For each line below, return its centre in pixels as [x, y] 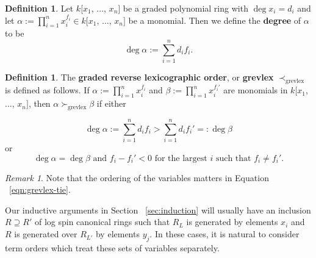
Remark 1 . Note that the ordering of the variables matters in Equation [137, 177]
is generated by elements [232, 222]
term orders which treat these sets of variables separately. [112, 247]
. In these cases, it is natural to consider [224, 234]
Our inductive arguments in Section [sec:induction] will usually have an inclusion [158, 210]
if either [111, 103]
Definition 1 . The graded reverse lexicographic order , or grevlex [139, 77]
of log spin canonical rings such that [102, 222]
